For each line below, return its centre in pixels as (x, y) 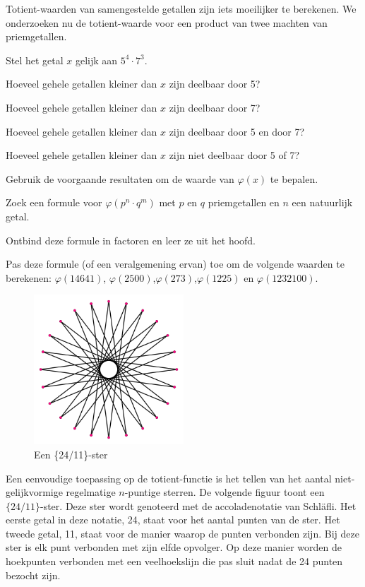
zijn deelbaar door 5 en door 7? (237, 131)
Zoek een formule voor (54, 202)
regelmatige (91, 492)
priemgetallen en (244, 202)
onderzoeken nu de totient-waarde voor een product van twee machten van (167, 22)
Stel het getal (35, 60)
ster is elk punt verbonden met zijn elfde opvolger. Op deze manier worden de (174, 547)
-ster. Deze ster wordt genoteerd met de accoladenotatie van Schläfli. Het (198, 505)
